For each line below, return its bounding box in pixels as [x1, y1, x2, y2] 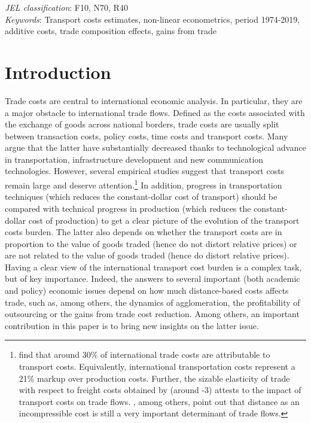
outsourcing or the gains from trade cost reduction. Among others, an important [5, 308, 300, 320]
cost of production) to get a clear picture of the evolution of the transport [28, 214, 300, 226]
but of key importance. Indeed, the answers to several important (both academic [5, 272, 300, 285]
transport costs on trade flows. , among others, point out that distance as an [19, 395, 300, 407]
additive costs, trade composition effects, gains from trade [5, 25, 217, 37]
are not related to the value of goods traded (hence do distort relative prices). [5, 249, 289, 261]
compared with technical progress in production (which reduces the [5, 202, 251, 214]
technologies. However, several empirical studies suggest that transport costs [5, 165, 285, 177]
